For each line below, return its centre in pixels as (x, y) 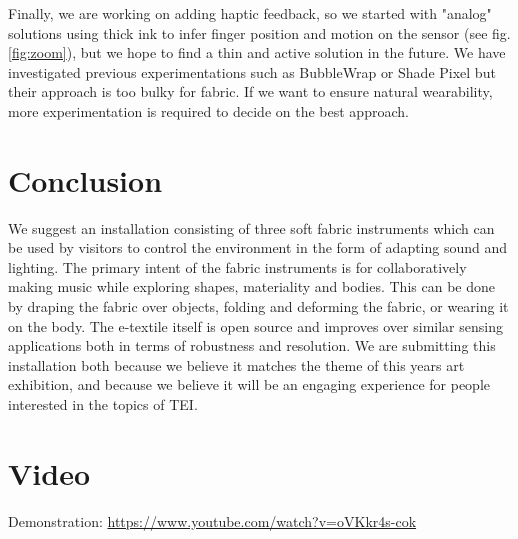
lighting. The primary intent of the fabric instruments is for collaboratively (237, 266)
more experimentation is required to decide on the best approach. (208, 110)
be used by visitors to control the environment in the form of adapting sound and (258, 247)
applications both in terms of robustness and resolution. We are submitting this (252, 345)
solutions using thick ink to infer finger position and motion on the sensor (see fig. (259, 32)
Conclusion (85, 179)
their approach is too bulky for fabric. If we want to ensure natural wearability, (250, 91)
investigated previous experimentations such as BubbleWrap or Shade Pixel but (252, 71)
